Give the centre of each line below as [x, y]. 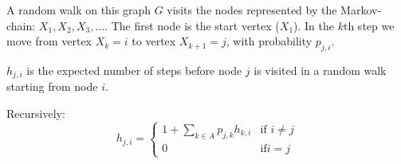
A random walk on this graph [79, 10]
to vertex [154, 41]
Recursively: [36, 113]
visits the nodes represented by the [252, 10]
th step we [369, 25]
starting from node [52, 86]
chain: [21, 25]
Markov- [361, 10]
